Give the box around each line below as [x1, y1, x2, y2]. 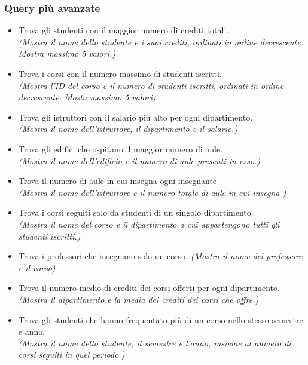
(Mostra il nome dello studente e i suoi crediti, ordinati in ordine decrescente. [18, 35, 303, 48]
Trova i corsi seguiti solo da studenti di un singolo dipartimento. [18, 206, 254, 219]
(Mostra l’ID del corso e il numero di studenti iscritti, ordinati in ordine [18, 79, 284, 91]
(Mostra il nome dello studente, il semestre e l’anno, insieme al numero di [18, 336, 291, 349]
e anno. [18, 325, 45, 338]
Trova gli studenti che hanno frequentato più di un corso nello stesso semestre [18, 313, 303, 326]
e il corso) [18, 261, 56, 274]
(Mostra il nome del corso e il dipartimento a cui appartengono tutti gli [18, 217, 280, 230]
